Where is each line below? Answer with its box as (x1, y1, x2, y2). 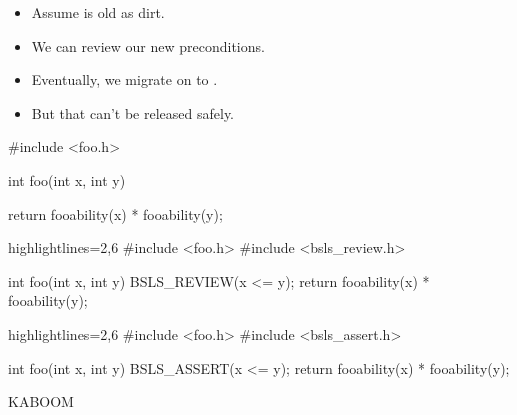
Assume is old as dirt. (31, 2, 165, 22)
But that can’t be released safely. (31, 102, 235, 123)
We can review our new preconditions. (31, 35, 265, 56)
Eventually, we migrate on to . (31, 69, 218, 90)
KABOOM (8, 391, 74, 412)
